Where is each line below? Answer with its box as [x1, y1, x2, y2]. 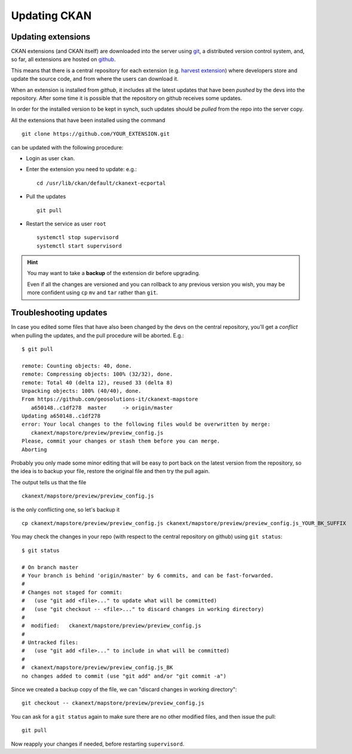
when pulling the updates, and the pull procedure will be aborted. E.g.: [11, 332, 185, 339]
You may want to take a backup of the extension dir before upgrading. [27, 270, 200, 277]
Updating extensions [11, 32, 91, 42]
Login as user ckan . [26, 154, 75, 161]
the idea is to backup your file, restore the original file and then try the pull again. [11, 468, 210, 475]
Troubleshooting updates [11, 308, 108, 318]
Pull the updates [26, 193, 66, 200]
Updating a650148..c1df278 [22, 413, 101, 420]
